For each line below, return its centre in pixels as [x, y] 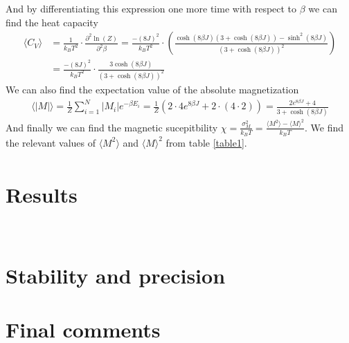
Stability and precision [116, 275]
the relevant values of [51, 142]
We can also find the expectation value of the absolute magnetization [152, 89]
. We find [324, 127]
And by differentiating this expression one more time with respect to [151, 8]
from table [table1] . [206, 142]
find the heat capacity [52, 22]
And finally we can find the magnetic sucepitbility [112, 127]
